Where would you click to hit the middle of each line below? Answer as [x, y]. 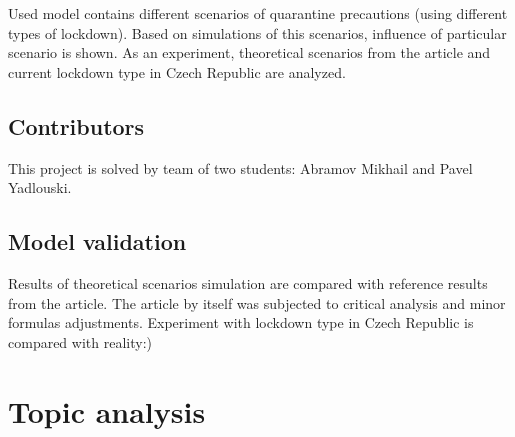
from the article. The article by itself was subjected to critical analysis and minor [257, 302]
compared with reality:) [80, 341]
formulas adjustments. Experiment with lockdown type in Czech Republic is [241, 322]
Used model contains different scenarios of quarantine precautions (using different [258, 13]
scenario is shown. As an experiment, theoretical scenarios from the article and [249, 52]
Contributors [76, 125]
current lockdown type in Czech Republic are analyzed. [177, 71]
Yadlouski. [40, 187]
